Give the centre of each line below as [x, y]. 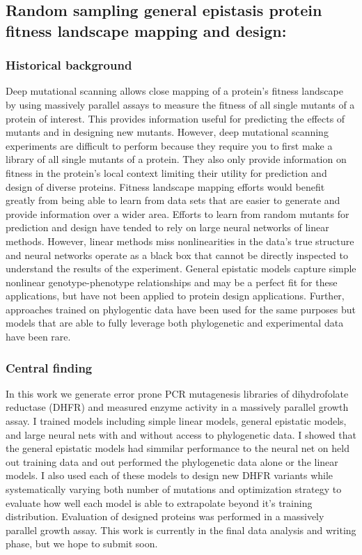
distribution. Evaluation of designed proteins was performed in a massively [165, 516]
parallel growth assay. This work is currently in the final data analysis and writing [181, 530]
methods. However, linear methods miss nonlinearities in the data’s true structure [180, 241]
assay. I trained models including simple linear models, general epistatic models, [176, 421]
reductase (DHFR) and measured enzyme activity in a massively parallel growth [177, 407]
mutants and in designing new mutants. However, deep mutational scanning [167, 132]
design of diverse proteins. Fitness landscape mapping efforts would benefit [165, 186]
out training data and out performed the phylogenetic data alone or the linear [172, 461]
